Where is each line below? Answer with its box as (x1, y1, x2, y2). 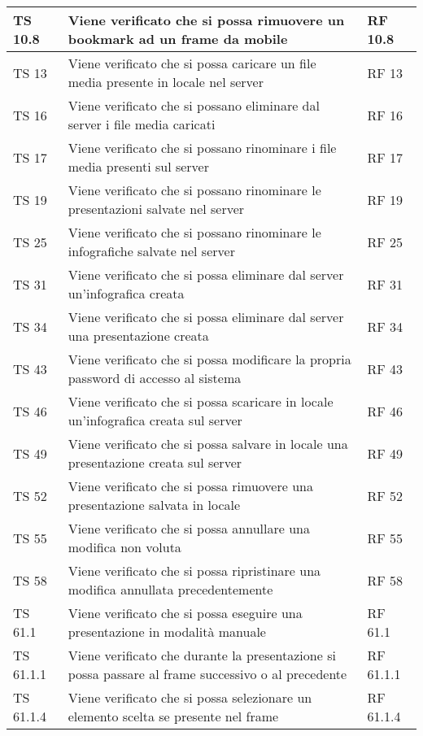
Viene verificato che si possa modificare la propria (68, 350, 351, 368)
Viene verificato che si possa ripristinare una (68, 561, 321, 580)
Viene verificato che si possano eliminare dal (68, 96, 320, 115)
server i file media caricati (68, 115, 216, 133)
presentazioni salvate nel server (68, 199, 245, 218)
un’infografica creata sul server (68, 411, 242, 429)
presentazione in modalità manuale (68, 622, 266, 641)
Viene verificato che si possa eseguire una (68, 603, 303, 622)
